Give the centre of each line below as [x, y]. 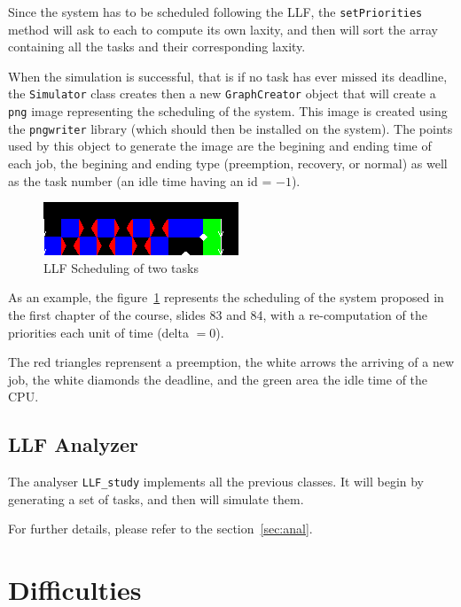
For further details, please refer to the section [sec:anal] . [160, 529]
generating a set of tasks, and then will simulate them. [156, 498]
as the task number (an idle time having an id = [140, 180]
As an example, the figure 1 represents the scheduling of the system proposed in [226, 297]
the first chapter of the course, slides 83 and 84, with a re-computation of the [218, 314]
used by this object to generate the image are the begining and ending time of [220, 146]
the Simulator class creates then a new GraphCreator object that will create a [222, 93]
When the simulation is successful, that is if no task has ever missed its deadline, [228, 76]
